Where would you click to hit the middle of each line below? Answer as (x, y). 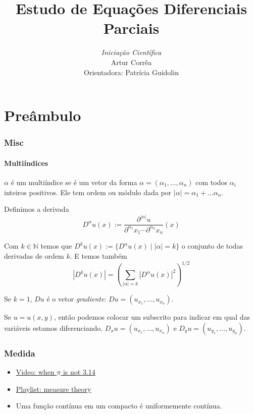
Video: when (35, 372)
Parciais (131, 28)
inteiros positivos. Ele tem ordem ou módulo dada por (88, 192)
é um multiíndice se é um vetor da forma (74, 182)
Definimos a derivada (37, 209)
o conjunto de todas (212, 246)
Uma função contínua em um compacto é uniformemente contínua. (119, 406)
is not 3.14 (79, 372)
